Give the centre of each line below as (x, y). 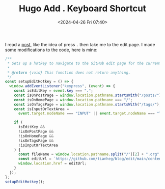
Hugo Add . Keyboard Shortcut (82, 9)
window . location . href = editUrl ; (52, 163)
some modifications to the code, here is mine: (51, 50)
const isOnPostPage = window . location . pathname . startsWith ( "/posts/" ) (88, 95)
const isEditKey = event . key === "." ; (54, 91)
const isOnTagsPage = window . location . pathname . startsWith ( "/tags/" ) (87, 104)
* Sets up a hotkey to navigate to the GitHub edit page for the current (84, 63)
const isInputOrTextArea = (41, 109)
